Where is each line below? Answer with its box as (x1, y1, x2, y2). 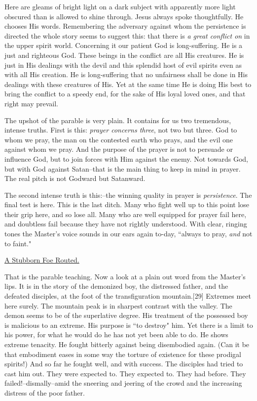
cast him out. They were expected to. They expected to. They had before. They (4, 368, 246, 378)
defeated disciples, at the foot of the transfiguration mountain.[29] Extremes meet (4, 291, 251, 301)
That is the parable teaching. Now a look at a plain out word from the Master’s (4, 271, 246, 281)
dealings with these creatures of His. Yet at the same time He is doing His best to (4, 79, 252, 89)
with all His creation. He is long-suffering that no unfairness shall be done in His (4, 69, 248, 80)
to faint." (4, 238, 32, 248)
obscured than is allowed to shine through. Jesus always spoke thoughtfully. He (4, 11, 244, 21)
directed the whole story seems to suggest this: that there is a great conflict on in (4, 30, 250, 41)
